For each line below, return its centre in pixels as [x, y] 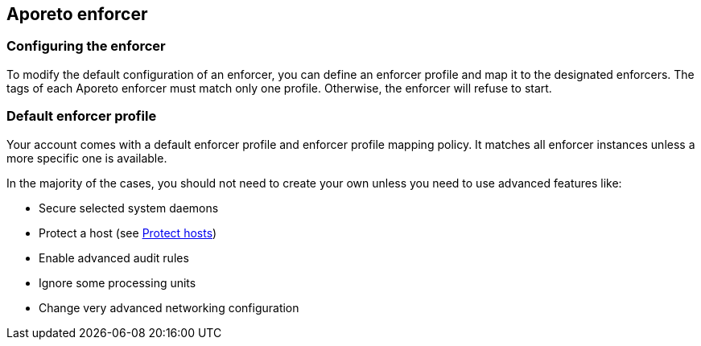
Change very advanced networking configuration [169, 307]
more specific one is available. [87, 158]
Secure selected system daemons [129, 208]
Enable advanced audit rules [114, 257]
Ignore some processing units [118, 282]
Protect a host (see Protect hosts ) [128, 233]
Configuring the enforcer [86, 46]
